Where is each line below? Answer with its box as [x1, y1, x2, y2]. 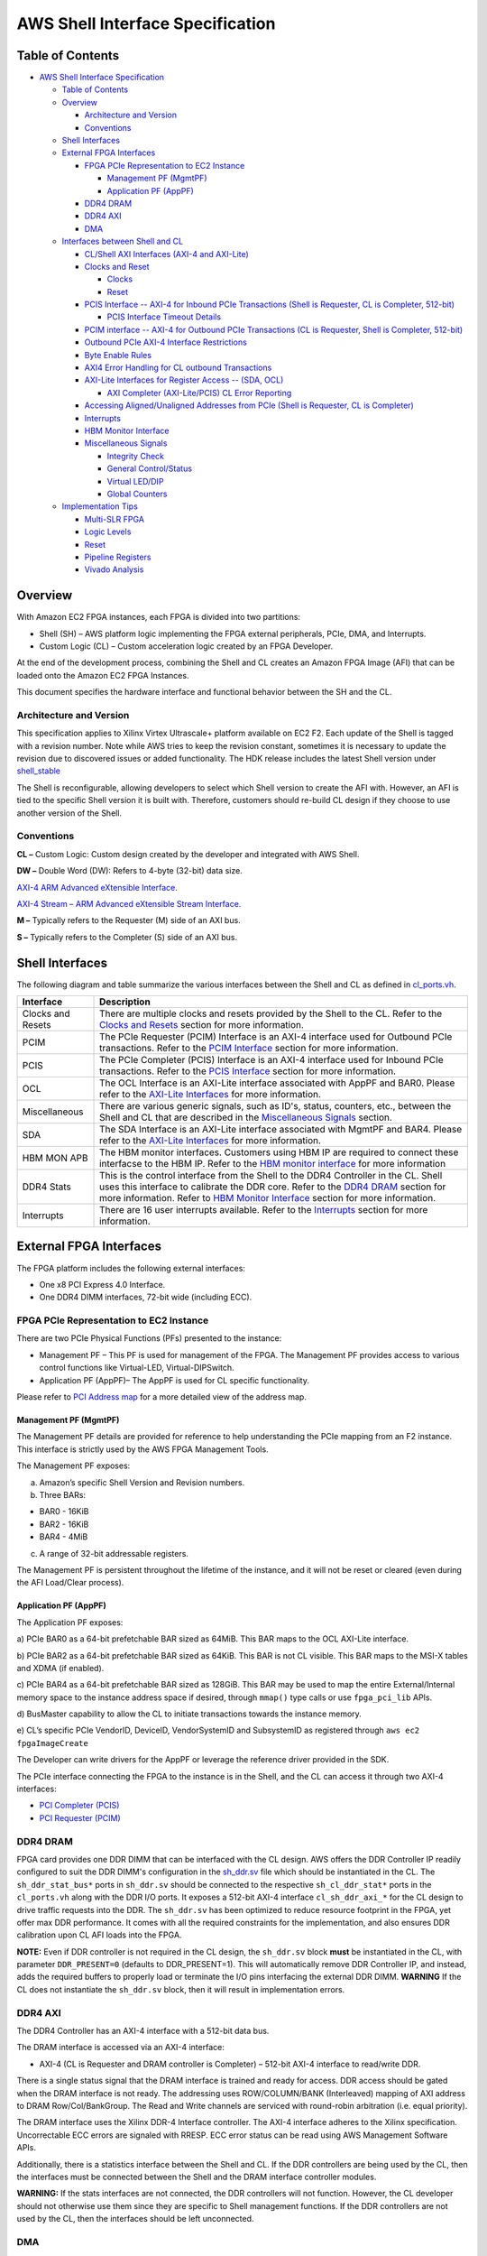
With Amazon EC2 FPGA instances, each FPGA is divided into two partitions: [16, 612, 301, 623]
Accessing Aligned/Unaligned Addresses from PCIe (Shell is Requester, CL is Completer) [84, 400, 414, 411]
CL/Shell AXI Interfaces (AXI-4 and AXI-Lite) [84, 248, 250, 259]
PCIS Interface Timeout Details [106, 311, 221, 322]
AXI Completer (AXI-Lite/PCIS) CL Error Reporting [106, 387, 292, 398]
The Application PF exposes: [16, 1616, 124, 1628]
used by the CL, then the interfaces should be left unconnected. [16, 2214, 254, 2224]
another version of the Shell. [16, 808, 122, 818]
